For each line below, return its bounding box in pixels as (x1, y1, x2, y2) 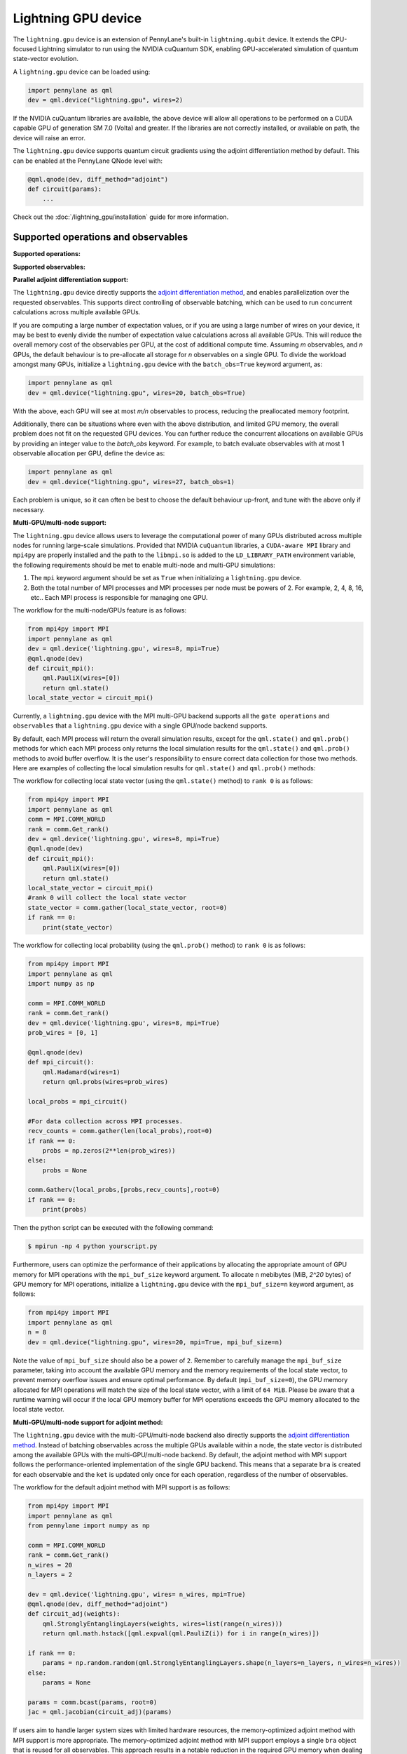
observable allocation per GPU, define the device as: (13, 449, 165, 457)
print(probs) (42, 1205, 88, 1214)
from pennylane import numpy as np (27, 1521, 150, 1529)
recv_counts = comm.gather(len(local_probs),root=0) (27, 1127, 213, 1135)
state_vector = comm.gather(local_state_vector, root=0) (27, 904, 228, 911)
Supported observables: (13, 262, 85, 271)
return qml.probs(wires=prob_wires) (42, 1078, 168, 1086)
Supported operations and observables (13, 232, 188, 243)
